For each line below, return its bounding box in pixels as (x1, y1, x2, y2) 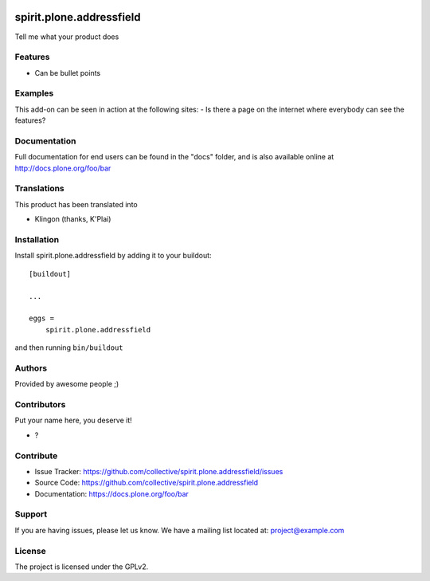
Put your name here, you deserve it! (14, 415, 132, 426)
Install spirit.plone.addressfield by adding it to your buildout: (14, 251, 212, 261)
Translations (14, 183, 65, 194)
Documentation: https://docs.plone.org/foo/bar (34, 489, 189, 498)
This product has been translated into (14, 199, 139, 209)
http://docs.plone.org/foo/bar (14, 163, 111, 173)
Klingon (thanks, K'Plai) (34, 214, 111, 224)
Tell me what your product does (14, 32, 119, 41)
